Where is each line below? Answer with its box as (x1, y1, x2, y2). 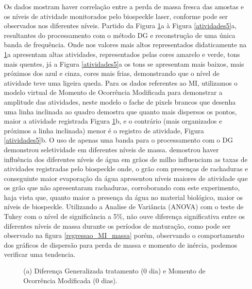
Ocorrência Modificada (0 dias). (23, 275, 118, 285)
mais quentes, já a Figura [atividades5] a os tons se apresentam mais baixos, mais (4, 58, 244, 69)
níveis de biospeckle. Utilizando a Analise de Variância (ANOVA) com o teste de (4, 201, 244, 212)
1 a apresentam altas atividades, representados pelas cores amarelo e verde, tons (4, 49, 240, 59)
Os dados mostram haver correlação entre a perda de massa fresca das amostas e (4, 1, 244, 11)
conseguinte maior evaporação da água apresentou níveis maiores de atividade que (4, 173, 248, 183)
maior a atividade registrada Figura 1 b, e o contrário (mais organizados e (4, 116, 222, 126)
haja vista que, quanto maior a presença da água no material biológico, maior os (4, 192, 243, 202)
